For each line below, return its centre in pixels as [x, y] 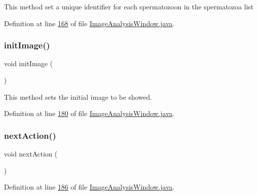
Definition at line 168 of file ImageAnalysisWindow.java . [89, 23]
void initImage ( [28, 63]
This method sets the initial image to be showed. [78, 97]
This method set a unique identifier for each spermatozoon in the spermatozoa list [129, 6]
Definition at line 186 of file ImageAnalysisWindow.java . [89, 187]
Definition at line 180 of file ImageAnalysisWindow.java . [89, 113]
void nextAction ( [31, 154]
